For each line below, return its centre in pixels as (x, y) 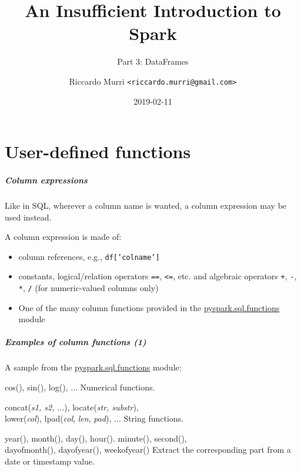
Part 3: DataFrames (153, 61)
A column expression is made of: (63, 237)
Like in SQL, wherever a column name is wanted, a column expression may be (146, 205)
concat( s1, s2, (30, 407)
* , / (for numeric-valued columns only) (88, 288)
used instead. (28, 217)
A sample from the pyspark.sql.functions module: (93, 367)
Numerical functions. (118, 387)
